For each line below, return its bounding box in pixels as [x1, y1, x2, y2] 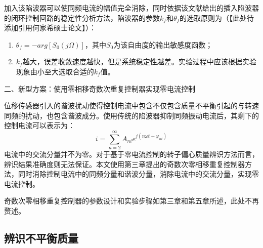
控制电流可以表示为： [4, 120, 75, 131]
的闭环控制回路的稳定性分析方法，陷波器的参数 [4, 12, 160, 23]
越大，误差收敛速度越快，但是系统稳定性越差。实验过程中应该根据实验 [22, 56, 256, 67]
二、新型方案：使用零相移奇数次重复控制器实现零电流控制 [4, 83, 195, 94]
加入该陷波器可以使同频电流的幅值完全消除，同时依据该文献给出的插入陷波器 [4, 3, 259, 13]
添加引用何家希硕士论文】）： [4, 22, 96, 33]
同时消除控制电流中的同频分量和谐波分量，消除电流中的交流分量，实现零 [18, 169, 259, 179]
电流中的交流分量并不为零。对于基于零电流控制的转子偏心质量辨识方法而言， [4, 149, 259, 159]
